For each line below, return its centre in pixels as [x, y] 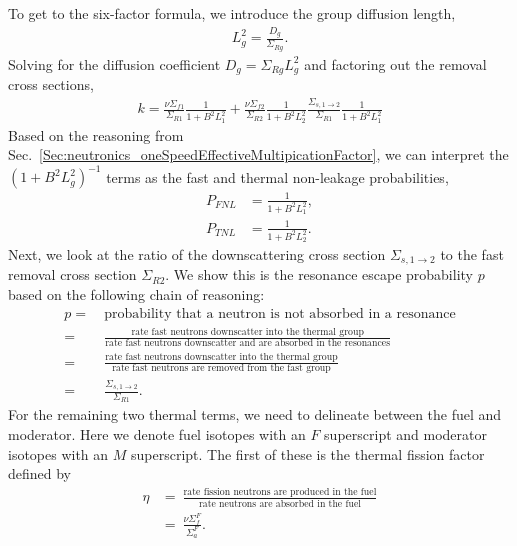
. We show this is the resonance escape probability [319, 274]
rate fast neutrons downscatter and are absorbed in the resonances [248, 343]
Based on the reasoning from [96, 134]
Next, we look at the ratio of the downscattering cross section [197, 254]
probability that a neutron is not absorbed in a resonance [280, 313]
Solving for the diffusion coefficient [114, 63]
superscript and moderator [405, 434]
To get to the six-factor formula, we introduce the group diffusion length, [232, 13]
